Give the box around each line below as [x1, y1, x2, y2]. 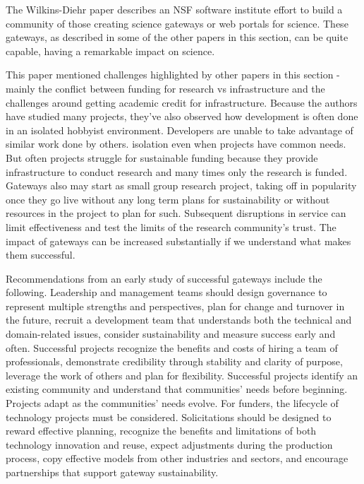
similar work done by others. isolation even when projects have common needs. [6, 136, 346, 151]
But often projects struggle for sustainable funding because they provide [6, 150, 318, 165]
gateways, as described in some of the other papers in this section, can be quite [6, 30, 348, 45]
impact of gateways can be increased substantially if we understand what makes [6, 233, 351, 248]
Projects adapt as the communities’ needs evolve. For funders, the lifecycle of [6, 396, 339, 411]
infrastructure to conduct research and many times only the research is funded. [6, 164, 348, 179]
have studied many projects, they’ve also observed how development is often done [6, 109, 358, 124]
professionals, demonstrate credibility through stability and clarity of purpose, [6, 354, 343, 369]
